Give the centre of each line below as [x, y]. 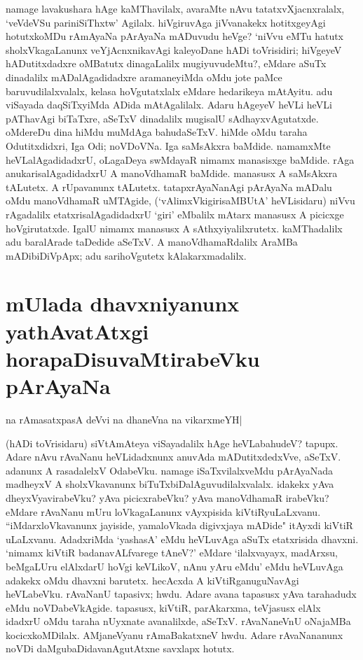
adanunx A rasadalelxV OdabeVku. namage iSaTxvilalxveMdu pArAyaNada [169, 470]
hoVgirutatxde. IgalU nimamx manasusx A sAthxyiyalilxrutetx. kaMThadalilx [174, 228]
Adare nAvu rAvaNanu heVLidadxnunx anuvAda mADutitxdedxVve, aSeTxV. [173, 457]
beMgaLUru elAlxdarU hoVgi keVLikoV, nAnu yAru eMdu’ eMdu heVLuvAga [174, 566]
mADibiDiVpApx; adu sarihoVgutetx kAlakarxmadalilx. [126, 255]
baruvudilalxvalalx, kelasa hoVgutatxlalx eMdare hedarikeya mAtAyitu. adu [169, 91]
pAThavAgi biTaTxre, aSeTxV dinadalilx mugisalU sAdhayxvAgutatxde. [162, 118]
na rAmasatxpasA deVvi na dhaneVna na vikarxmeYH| [124, 419]
